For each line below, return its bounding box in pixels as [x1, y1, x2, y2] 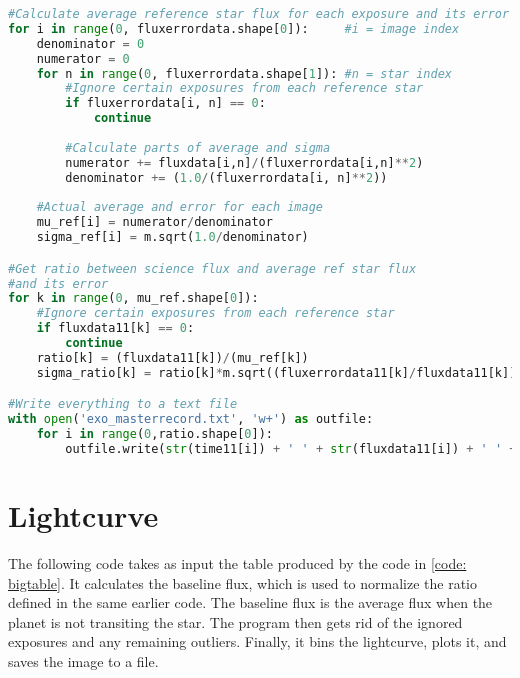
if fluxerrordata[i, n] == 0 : [65, 96, 266, 111]
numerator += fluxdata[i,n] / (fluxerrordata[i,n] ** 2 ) [65, 155, 424, 170]
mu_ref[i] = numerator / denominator [36, 215, 273, 230]
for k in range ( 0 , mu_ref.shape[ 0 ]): [8, 291, 259, 306]
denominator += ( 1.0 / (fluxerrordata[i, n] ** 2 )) [65, 170, 388, 185]
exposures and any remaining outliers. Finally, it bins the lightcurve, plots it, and [8, 631, 507, 652]
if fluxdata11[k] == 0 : [36, 321, 195, 336]
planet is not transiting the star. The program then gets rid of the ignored [8, 611, 463, 632]
